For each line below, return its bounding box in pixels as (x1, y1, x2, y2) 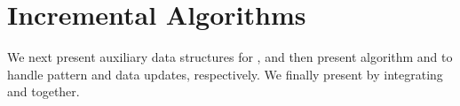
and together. (7, 82, 80, 101)
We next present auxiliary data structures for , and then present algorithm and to (7, 48, 453, 66)
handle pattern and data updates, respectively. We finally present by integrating (7, 64, 443, 83)
